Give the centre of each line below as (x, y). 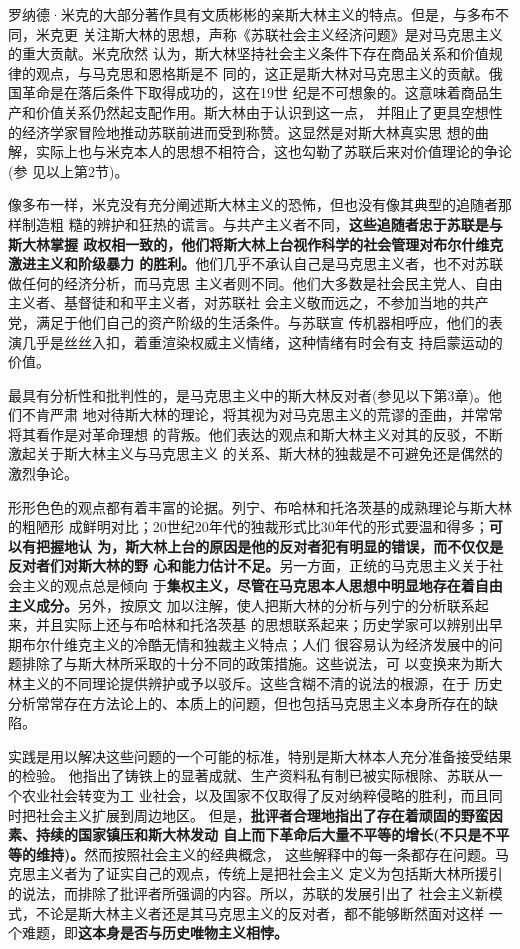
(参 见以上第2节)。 (68, 170)
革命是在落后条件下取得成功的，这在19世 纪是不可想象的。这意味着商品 (255, 92)
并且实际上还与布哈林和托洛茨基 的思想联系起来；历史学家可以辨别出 (262, 624)
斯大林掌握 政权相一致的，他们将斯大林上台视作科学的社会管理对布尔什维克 (256, 243)
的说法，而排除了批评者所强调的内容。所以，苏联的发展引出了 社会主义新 (248, 892)
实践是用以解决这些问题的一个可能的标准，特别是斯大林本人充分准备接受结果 (260, 755)
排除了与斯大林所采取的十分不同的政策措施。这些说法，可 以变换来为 (248, 663)
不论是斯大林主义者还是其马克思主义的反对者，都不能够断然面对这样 (259, 912)
